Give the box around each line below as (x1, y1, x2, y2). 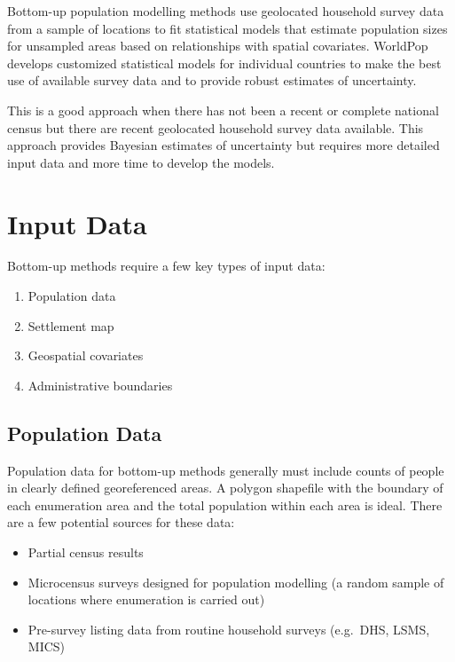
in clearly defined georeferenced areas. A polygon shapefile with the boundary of (7, 478, 443, 497)
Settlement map (27, 316, 114, 335)
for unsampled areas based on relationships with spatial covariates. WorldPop (7, 36, 428, 55)
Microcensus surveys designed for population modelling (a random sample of (27, 572, 444, 591)
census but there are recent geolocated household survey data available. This (7, 118, 424, 137)
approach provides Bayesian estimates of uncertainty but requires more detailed (7, 136, 440, 154)
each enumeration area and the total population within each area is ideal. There (7, 495, 443, 514)
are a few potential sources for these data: (7, 513, 235, 532)
